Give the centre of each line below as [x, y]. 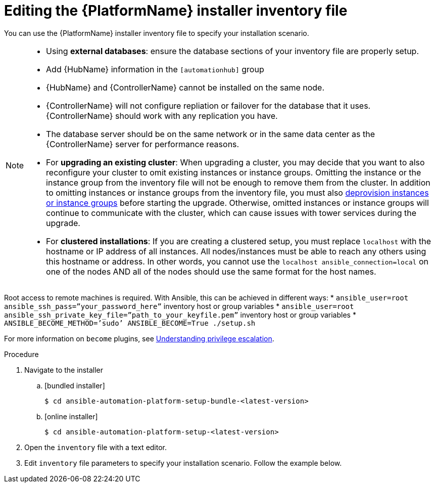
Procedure [21, 354]
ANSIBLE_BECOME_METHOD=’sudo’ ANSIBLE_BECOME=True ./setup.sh [130, 323]
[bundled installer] [75, 385]
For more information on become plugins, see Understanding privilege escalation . [139, 338]
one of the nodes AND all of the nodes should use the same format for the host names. [211, 271]
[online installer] [71, 416]
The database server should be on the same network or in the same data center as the [210, 134]
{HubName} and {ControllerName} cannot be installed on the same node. [185, 87]
